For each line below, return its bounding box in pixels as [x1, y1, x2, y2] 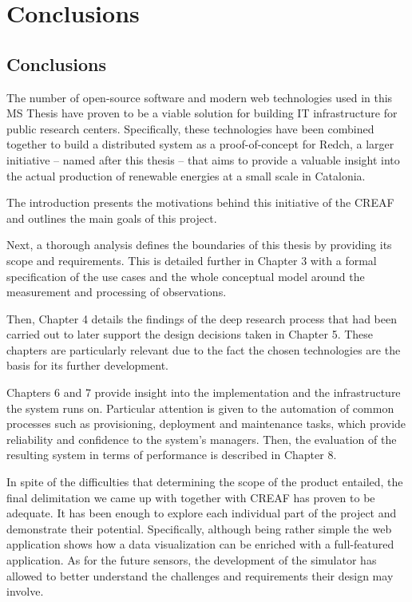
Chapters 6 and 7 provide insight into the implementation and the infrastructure [6, 384, 401, 401]
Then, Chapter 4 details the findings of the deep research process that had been [6, 310, 397, 327]
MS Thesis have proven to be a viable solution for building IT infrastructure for [6, 105, 398, 121]
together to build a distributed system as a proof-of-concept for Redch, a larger [6, 136, 394, 152]
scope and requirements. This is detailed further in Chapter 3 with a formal [6, 251, 377, 268]
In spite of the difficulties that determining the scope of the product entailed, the [6, 473, 403, 490]
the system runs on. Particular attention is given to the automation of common [6, 399, 394, 416]
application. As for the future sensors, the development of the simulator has [6, 552, 377, 568]
